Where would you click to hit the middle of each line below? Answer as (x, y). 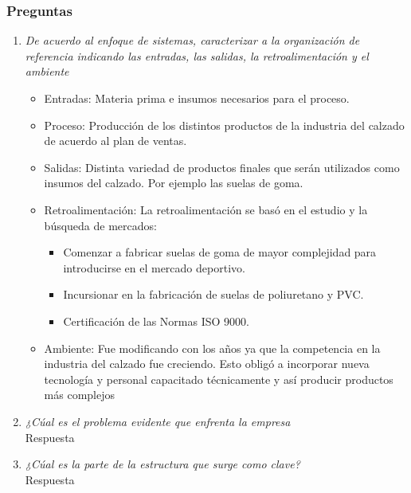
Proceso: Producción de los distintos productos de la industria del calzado (224, 125)
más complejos (80, 395)
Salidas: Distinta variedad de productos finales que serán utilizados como (222, 167)
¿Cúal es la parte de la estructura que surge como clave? (162, 464)
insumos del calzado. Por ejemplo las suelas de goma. (174, 183)
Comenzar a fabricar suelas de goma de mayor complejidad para (220, 252)
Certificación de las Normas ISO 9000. (156, 321)
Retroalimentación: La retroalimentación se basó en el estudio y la (206, 209)
